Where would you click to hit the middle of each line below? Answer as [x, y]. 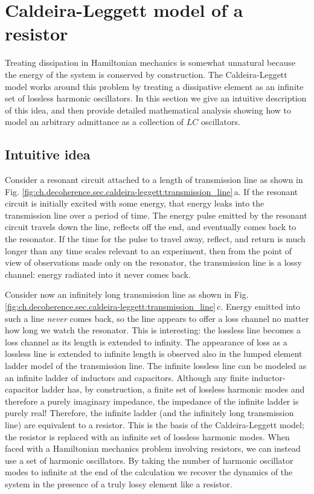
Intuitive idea [48, 154]
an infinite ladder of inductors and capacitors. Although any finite [127, 377]
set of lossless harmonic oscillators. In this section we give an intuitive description [156, 98]
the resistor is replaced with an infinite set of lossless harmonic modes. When [147, 436]
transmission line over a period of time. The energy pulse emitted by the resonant [156, 215]
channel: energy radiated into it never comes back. [98, 274]
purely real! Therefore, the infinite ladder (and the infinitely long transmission [149, 413]
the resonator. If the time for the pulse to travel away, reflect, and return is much [155, 239]
